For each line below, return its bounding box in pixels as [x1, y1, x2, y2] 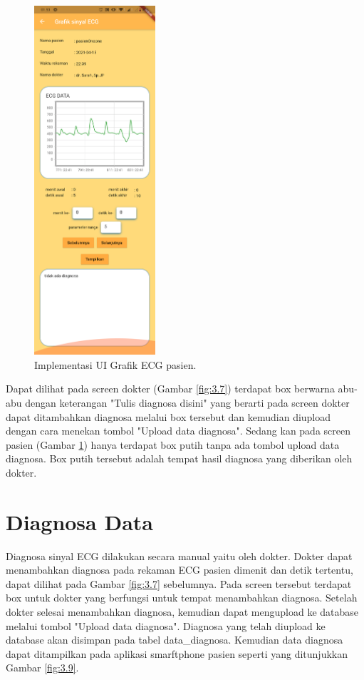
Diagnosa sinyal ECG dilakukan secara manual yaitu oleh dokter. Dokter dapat [6, 548, 353, 563]
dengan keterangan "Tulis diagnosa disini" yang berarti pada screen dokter [25, 395, 350, 410]
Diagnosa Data [6, 507, 153, 536]
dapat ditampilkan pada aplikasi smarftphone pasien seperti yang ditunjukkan [6, 646, 348, 661]
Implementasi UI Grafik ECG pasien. [34, 357, 197, 372]
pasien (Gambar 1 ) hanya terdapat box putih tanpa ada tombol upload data [6, 437, 340, 452]
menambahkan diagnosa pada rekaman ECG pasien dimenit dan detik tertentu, [6, 562, 353, 577]
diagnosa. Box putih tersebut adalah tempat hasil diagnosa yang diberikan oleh [6, 451, 353, 466]
